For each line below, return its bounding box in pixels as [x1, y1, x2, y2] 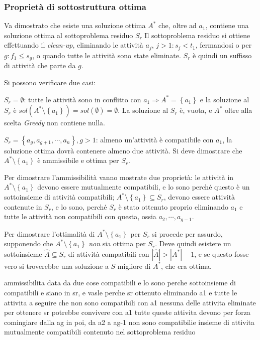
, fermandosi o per [195, 40, 252, 50]
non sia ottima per [89, 238, 146, 249]
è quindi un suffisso [193, 50, 252, 60]
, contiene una [205, 20, 249, 31]
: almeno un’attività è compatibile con [96, 134, 214, 144]
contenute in [4, 201, 42, 212]
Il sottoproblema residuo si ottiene [144, 30, 250, 40]
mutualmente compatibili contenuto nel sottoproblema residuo [4, 326, 196, 337]
